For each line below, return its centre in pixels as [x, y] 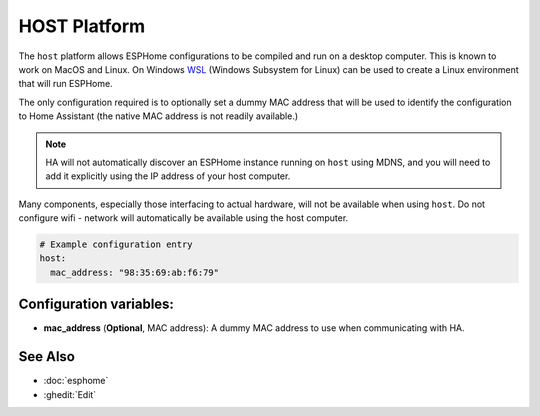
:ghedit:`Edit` [70, 394]
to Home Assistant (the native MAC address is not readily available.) [158, 116]
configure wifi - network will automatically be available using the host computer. [183, 218]
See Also [46, 356]
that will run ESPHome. [66, 84]
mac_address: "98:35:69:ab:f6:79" [135, 272]
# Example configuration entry [116, 244]
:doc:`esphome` [76, 381]
